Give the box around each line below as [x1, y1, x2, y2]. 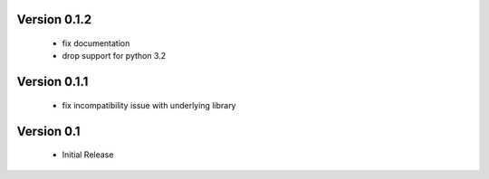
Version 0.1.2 [16, 12, 92, 27]
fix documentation [62, 38, 130, 49]
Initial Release [62, 149, 114, 160]
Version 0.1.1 [16, 74, 89, 89]
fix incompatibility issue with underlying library [62, 99, 236, 110]
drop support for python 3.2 [62, 51, 167, 61]
